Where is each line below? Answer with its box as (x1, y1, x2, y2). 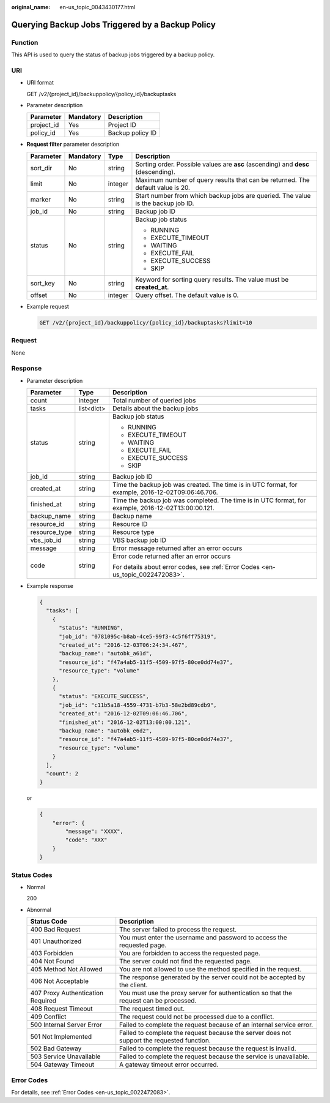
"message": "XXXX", (65, 828, 123, 835)
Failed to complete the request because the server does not (119, 1029, 291, 1037)
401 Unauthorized (30, 937, 82, 946)
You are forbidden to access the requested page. (119, 949, 261, 958)
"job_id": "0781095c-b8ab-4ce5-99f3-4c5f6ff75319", (59, 633, 217, 640)
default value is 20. (135, 183, 191, 192)
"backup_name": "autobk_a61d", (59, 650, 153, 657)
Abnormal (26, 906, 51, 913)
